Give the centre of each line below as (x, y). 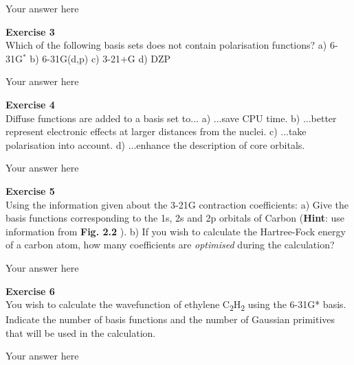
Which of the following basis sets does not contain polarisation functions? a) (166, 45)
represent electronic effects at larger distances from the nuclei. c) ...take (156, 131)
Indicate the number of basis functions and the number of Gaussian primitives (170, 319)
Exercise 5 (30, 190)
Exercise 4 (30, 104)
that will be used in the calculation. (81, 332)
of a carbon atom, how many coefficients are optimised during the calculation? (170, 245)
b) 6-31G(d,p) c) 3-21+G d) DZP (100, 58)
